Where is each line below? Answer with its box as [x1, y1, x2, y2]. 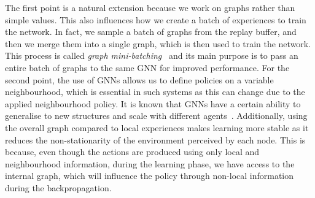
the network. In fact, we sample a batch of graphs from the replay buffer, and [5, 25, 297, 38]
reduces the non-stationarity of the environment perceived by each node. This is [5, 133, 306, 146]
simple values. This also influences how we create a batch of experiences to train [5, 13, 306, 26]
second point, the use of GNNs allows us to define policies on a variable [5, 73, 274, 86]
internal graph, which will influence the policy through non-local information [5, 169, 294, 182]
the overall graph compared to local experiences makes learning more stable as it [5, 121, 309, 134]
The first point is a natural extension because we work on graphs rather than [5, 1, 295, 13]
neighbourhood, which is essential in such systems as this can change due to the [5, 85, 305, 98]
